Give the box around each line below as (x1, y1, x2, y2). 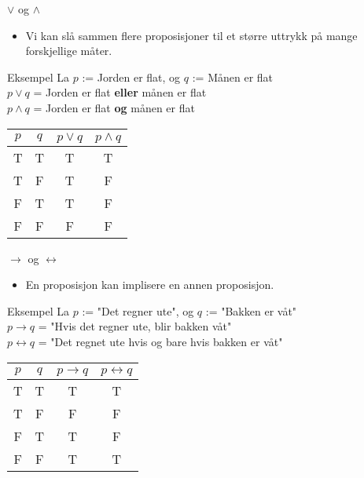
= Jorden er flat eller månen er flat (33, 84, 207, 100)
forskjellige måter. (25, 42, 112, 59)
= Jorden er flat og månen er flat (33, 99, 195, 115)
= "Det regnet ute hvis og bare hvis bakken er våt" (38, 333, 283, 349)
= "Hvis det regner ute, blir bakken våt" (38, 318, 232, 334)
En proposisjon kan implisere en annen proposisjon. (25, 276, 274, 293)
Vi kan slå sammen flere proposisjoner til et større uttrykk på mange (25, 27, 358, 43)
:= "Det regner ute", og (82, 302, 194, 319)
